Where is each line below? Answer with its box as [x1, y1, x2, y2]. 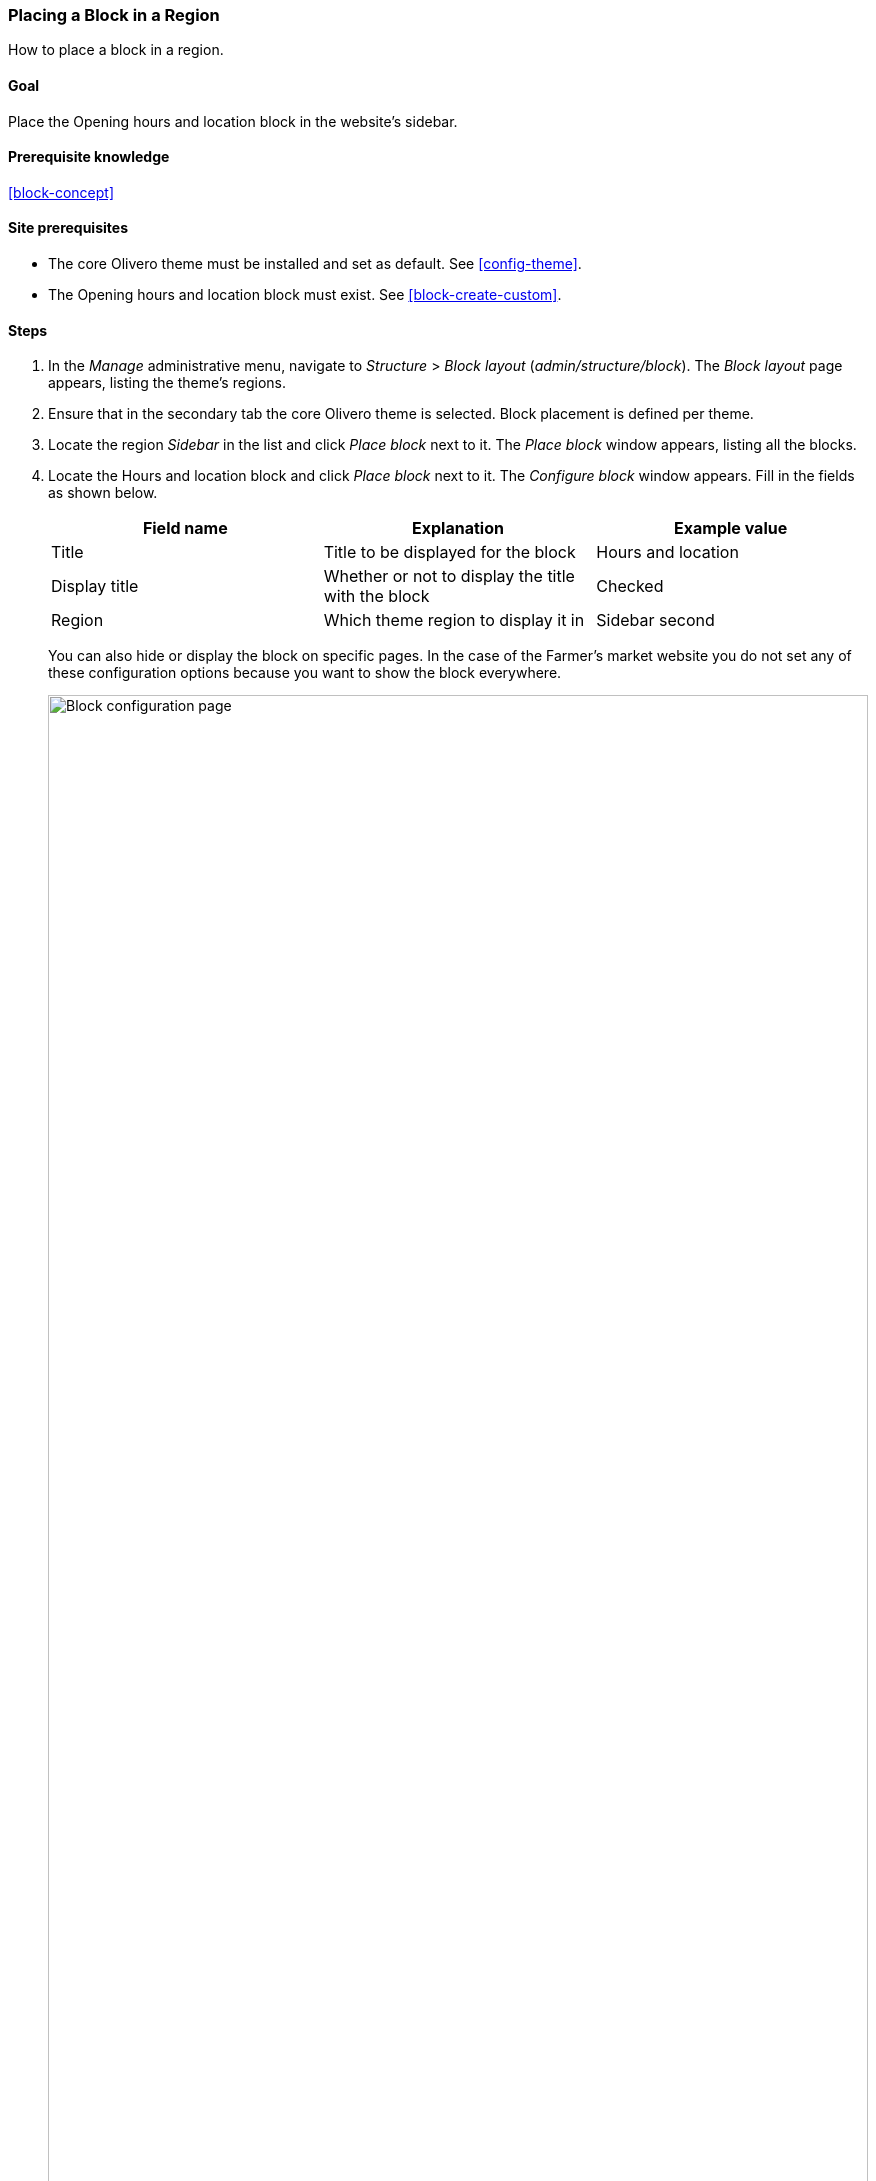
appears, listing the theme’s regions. [48, 374, 286, 392]
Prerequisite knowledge [8, 148, 170, 166]
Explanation [412, 518, 504, 539]
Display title [51, 576, 139, 597]
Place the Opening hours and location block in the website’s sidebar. [8, 112, 458, 130]
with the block [323, 586, 430, 607]
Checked [596, 576, 664, 597]
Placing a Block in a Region [8, 5, 220, 25]
